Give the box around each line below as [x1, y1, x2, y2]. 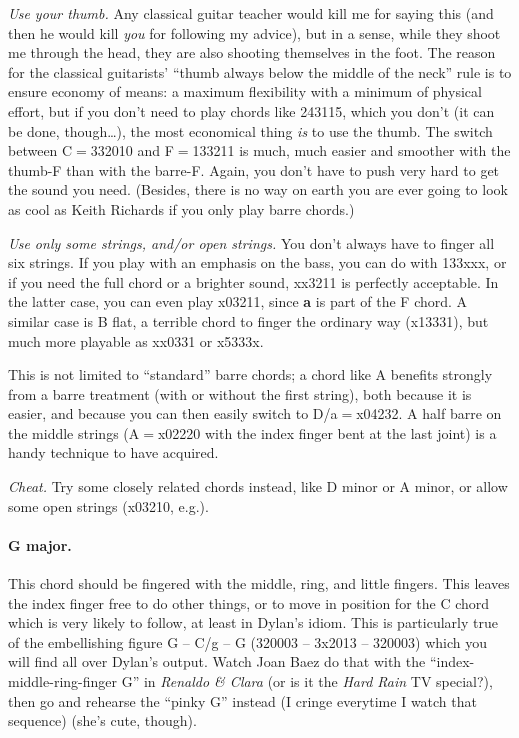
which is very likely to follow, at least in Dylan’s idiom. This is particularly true [8, 612, 498, 633]
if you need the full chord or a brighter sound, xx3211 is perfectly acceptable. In [8, 271, 499, 292]
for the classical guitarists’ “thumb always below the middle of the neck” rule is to [8, 61, 512, 82]
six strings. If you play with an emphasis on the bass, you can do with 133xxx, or [8, 252, 507, 273]
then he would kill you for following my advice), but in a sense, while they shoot [8, 22, 501, 43]
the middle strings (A [8, 422, 140, 443]
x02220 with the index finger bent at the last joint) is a [157, 422, 497, 443]
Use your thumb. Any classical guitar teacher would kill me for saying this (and [8, 3, 494, 23]
